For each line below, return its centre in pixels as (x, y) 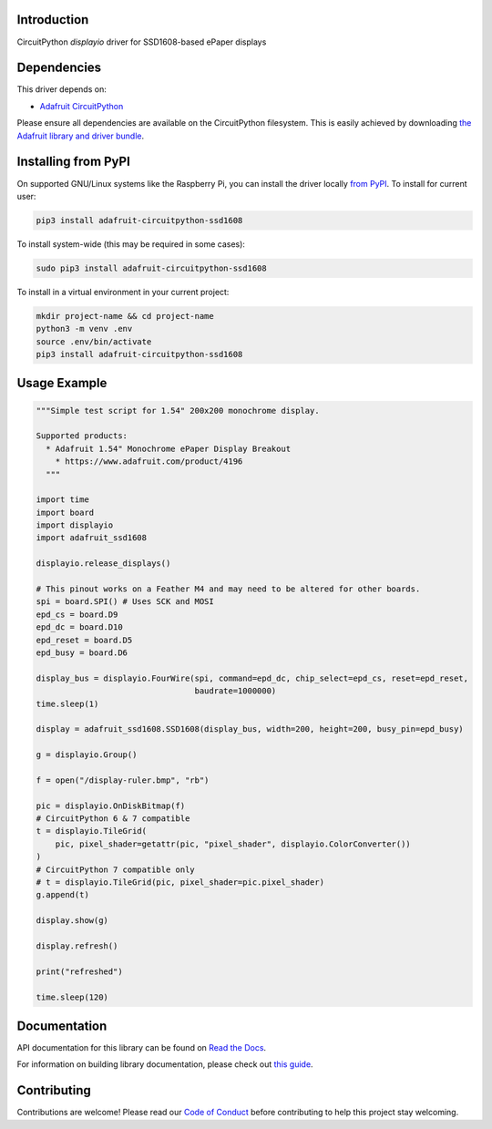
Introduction (53, 20)
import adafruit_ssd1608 (92, 538)
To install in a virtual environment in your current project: (123, 292)
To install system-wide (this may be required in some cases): (131, 244)
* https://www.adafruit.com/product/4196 (149, 462)
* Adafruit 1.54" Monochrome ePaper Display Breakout (169, 448)
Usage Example (62, 383)
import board (65, 512)
